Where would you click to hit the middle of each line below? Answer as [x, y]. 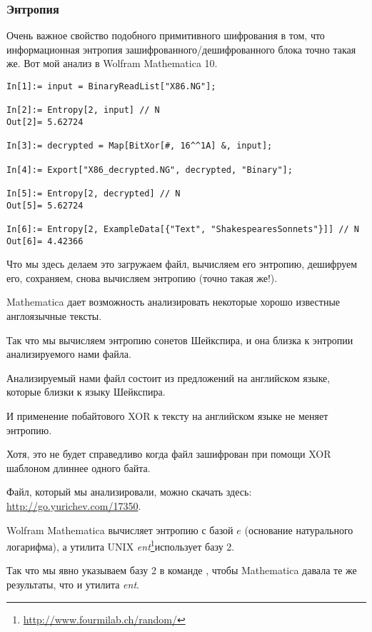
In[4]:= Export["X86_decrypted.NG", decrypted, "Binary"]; [150, 170]
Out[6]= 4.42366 [45, 241]
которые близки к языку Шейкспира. [86, 392]
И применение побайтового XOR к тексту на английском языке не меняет [167, 415]
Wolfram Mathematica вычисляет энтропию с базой [120, 530]
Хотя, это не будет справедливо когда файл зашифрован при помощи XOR [169, 454]
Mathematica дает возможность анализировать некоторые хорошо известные [174, 302]
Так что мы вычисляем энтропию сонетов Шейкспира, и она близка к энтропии [180, 340]
